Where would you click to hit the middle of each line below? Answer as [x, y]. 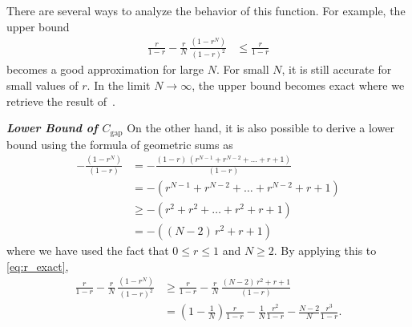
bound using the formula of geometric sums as [120, 144]
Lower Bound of [52, 128]
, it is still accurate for [337, 69]
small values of [42, 85]
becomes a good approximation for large [105, 69]
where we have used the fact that [88, 250]
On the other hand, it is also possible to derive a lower [261, 128]
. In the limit [119, 85]
